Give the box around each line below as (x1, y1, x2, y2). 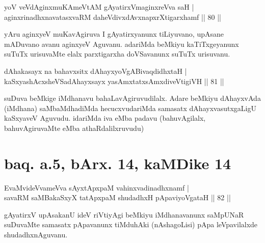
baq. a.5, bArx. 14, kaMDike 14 (4, 152, 231, 173)
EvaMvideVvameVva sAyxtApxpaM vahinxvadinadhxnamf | (4, 182, 189, 193)
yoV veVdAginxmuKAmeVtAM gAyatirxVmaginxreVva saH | (4, 2, 194, 12)
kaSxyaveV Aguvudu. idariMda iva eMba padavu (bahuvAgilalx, (4, 113, 206, 123)
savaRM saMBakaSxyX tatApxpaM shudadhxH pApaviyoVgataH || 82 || (4, 192, 231, 203)
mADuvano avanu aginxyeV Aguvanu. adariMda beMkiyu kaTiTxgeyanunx (4, 38, 239, 49)
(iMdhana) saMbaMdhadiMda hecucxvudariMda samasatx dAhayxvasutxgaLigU (4, 102, 256, 113)
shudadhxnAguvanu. (4, 229, 68, 240)
